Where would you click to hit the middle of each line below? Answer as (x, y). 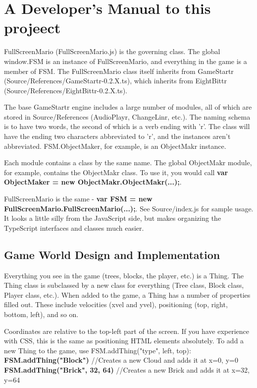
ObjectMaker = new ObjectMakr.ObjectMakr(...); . (93, 182)
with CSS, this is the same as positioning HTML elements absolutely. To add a (124, 341)
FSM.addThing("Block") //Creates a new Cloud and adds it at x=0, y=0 (121, 360)
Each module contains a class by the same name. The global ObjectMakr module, (128, 162)
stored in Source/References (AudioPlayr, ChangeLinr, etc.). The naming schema (127, 116)
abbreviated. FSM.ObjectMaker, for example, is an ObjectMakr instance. (115, 146)
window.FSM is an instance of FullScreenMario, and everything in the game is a (126, 61)
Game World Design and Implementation (112, 254)
